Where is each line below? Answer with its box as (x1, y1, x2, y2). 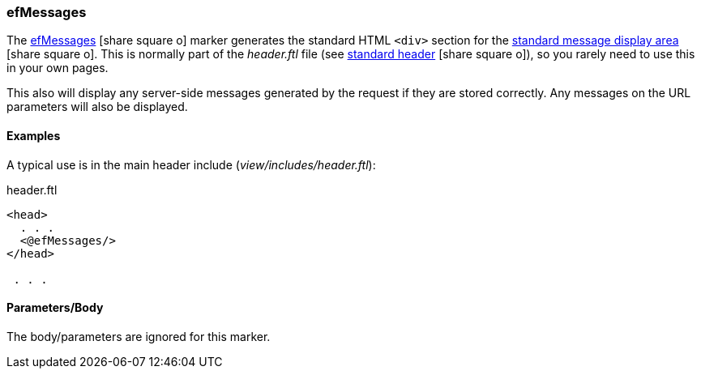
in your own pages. (6, 61, 109, 75)
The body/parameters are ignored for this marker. (6, 329, 271, 343)
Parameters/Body (6, 300, 104, 315)
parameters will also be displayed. (6, 100, 188, 114)
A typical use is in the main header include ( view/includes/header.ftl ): (6, 157, 376, 172)
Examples (6, 128, 61, 143)
